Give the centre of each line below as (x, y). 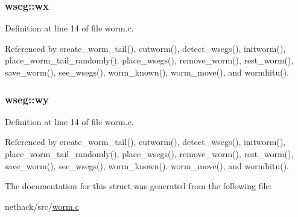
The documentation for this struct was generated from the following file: (138, 186)
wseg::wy (27, 99)
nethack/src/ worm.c (42, 206)
